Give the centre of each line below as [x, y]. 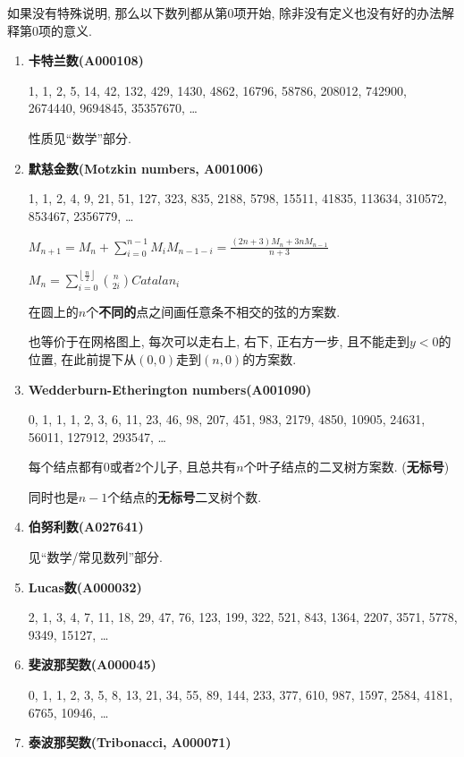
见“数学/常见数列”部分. [95, 557]
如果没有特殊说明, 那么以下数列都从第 [118, 13]
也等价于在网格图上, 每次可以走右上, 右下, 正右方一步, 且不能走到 [219, 341]
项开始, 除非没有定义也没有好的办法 [338, 13]
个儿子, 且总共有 [189, 467]
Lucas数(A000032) [85, 587]
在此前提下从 [99, 358]
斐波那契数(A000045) [92, 664]
